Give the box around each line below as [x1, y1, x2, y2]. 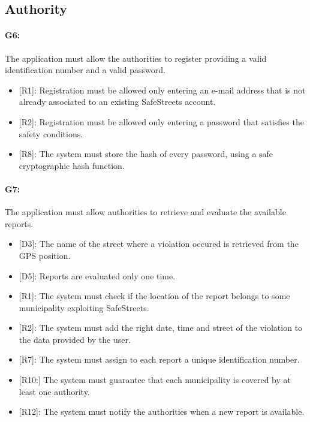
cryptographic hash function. [19, 159, 125, 171]
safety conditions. [19, 127, 83, 140]
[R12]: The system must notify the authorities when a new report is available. [19, 405, 305, 418]
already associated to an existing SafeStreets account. [19, 95, 216, 108]
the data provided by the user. [19, 333, 131, 345]
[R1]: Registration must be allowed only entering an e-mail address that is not [19, 83, 306, 96]
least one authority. [19, 385, 90, 397]
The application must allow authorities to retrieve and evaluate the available [5, 206, 286, 218]
